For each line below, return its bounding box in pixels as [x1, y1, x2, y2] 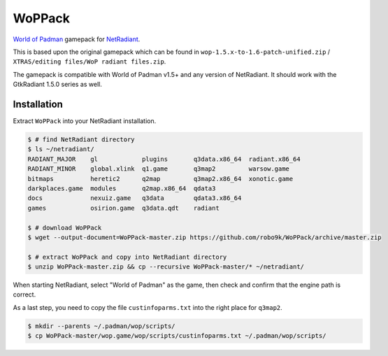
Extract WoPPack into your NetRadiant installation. [13, 117, 157, 125]
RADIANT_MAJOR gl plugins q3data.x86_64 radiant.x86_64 [27, 155, 301, 163]
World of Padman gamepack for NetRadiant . [13, 35, 141, 43]
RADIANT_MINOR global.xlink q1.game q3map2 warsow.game [27, 165, 290, 173]
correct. [13, 290, 36, 299]
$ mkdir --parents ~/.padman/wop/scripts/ [27, 322, 175, 330]
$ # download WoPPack [27, 224, 102, 232]
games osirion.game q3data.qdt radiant [27, 204, 220, 212]
